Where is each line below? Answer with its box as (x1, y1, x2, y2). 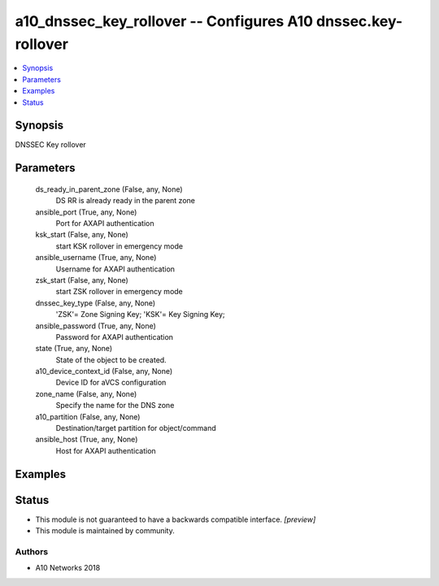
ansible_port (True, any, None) (35, 207, 137, 217)
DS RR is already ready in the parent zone (55, 196, 195, 206)
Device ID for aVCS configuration (55, 378, 167, 388)
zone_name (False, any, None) (35, 388, 137, 398)
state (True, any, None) (35, 344, 113, 354)
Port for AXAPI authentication (55, 219, 154, 228)
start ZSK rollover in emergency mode (55, 287, 183, 297)
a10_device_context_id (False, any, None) (35, 367, 173, 376)
